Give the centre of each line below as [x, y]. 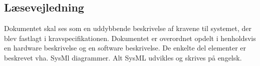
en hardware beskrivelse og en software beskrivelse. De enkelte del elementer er [125, 48]
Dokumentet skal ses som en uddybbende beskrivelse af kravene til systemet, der [128, 28]
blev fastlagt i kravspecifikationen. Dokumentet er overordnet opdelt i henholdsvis [130, 38]
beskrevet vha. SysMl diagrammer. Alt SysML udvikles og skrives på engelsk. [123, 57]
